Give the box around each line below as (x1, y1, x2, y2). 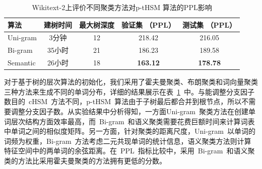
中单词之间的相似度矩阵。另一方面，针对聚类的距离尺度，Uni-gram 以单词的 (4, 126, 255, 136)
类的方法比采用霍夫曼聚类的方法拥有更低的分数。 (4, 155, 166, 165)
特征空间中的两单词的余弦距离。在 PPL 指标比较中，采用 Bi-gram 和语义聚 (4, 145, 255, 156)
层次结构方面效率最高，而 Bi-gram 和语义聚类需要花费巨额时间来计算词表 (11, 116, 255, 126)
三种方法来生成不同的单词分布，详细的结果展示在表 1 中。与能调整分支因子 (4, 86, 254, 97)
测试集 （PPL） (182, 19, 237, 30)
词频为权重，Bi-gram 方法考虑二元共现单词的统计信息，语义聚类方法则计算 (4, 135, 251, 146)
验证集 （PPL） (121, 19, 176, 30)
